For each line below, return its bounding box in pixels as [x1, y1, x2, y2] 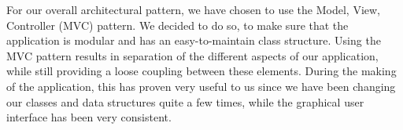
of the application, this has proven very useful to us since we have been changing [6, 78, 396, 94]
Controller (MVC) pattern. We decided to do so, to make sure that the [6, 16, 349, 33]
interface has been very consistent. [6, 109, 172, 125]
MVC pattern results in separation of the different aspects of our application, [6, 47, 379, 63]
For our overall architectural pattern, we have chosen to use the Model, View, [6, 2, 381, 17]
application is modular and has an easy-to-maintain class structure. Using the [6, 32, 381, 49]
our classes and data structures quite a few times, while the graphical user [6, 93, 364, 110]
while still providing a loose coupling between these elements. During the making [6, 63, 397, 79]
